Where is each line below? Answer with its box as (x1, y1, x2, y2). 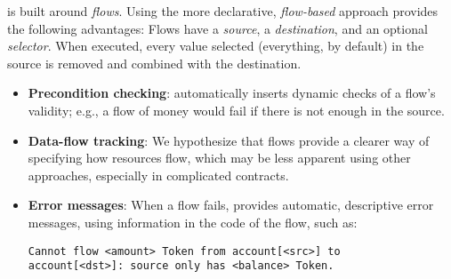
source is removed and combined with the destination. (7, 53, 302, 72)
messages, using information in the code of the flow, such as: (28, 212, 358, 231)
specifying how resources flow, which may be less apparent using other (28, 148, 411, 167)
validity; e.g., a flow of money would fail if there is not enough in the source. (28, 100, 445, 119)
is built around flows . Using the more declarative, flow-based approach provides (7, 2, 439, 20)
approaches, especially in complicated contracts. (28, 165, 289, 184)
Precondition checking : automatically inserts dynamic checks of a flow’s (28, 84, 436, 102)
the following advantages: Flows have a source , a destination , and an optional (7, 19, 428, 37)
